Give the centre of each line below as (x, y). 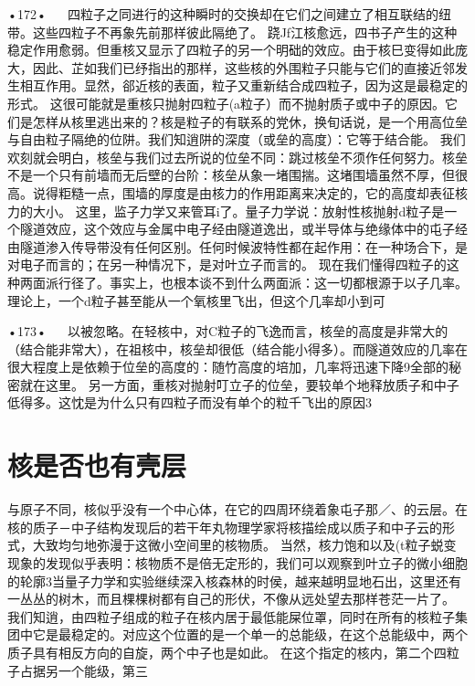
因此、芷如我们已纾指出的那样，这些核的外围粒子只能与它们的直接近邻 (243, 67)
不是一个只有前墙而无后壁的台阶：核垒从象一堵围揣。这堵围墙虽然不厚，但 (231, 175)
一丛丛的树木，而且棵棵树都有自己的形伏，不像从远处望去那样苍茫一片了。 (231, 599)
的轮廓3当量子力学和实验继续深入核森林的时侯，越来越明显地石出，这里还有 (234, 580)
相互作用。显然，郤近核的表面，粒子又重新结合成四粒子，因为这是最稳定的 (243, 85)
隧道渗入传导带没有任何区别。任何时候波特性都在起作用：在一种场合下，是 (243, 246)
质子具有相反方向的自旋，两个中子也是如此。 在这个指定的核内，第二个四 (227, 652)
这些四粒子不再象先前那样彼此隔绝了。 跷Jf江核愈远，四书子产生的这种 (245, 32)
